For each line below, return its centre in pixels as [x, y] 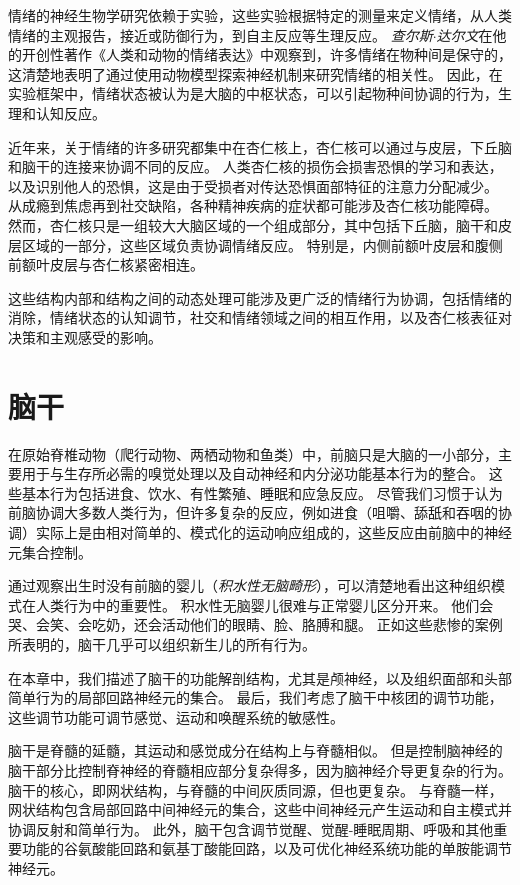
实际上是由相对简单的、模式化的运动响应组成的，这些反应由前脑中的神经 [273, 532]
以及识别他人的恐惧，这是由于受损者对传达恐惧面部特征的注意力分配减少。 [253, 185]
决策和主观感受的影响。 [85, 336]
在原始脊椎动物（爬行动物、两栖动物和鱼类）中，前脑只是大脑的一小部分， [253, 453]
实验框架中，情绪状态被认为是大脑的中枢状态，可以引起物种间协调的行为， [253, 93]
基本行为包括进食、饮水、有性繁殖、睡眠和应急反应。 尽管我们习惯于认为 [262, 492]
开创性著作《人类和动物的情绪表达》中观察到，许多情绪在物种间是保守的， [266, 54]
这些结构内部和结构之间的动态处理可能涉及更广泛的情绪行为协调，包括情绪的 [260, 297]
